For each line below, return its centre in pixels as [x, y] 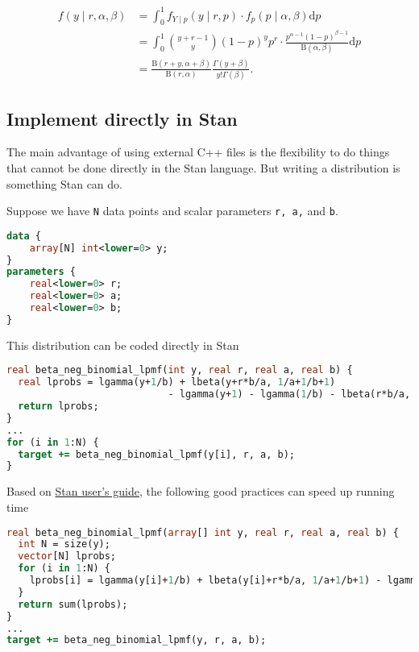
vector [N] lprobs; [67, 556]
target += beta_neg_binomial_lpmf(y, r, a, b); [137, 640]
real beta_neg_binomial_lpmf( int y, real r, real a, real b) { [180, 370]
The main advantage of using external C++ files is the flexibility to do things [198, 152]
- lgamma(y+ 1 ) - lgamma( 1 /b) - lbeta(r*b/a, [289, 395]
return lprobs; [58, 407]
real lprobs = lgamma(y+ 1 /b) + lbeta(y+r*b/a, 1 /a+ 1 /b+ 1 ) [177, 382]
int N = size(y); [64, 544]
